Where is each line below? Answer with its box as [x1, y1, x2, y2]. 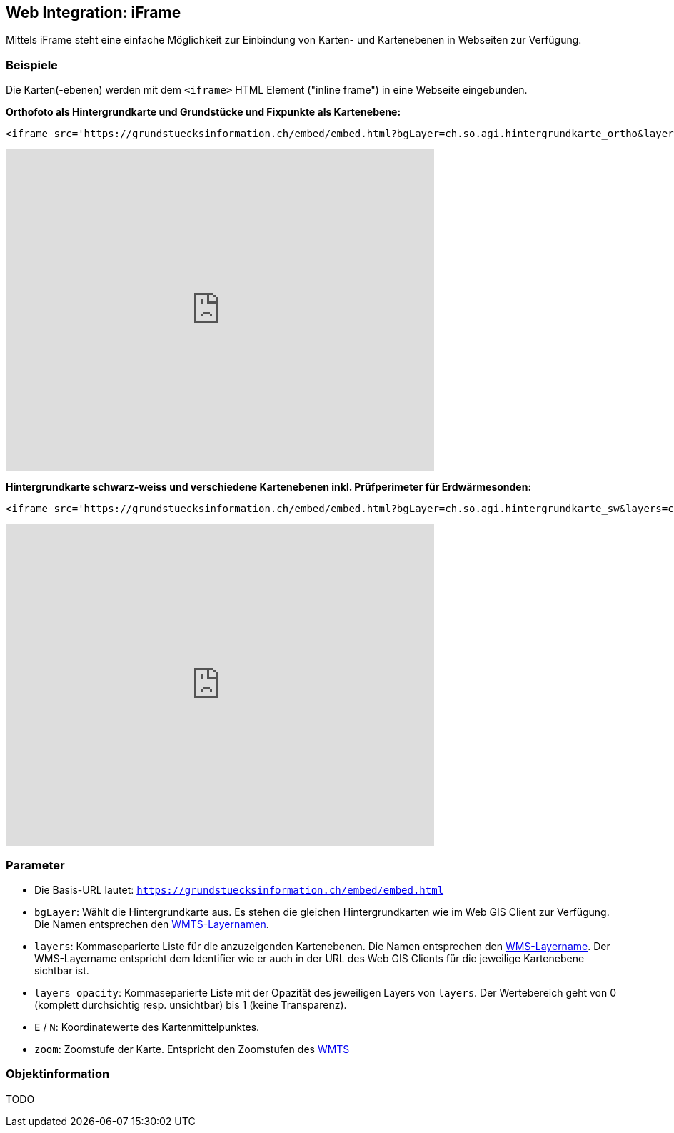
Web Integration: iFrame [6, 4, 181, 21]
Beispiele [6, 57, 58, 72]
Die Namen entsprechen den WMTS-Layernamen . [34, 917, 269, 930]
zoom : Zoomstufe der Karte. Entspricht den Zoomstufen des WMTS [34, 1042, 350, 1055]
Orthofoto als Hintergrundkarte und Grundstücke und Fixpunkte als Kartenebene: [6, 106, 401, 119]
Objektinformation [6, 1067, 110, 1082]
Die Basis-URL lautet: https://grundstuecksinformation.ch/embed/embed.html [34, 883, 444, 896]
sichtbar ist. [34, 964, 89, 977]
